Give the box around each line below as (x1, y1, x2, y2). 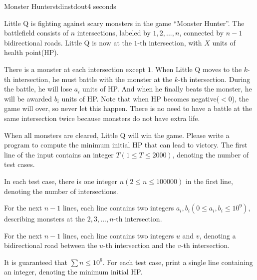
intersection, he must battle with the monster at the (12, 73, 173, 84)
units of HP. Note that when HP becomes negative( (61, 93, 220, 103)
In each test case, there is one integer (4, 175, 117, 186)
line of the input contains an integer (4, 149, 114, 159)
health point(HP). (4, 47, 59, 57)
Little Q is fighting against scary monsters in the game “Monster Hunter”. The (4, 17, 245, 28)
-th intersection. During (178, 73, 251, 84)
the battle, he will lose (4, 83, 72, 94)
